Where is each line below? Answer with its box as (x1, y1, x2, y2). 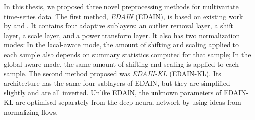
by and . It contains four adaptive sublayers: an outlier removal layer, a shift (4, 20, 233, 31)
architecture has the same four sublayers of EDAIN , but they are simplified (4, 78, 230, 88)
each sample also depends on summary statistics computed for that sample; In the (4, 49, 251, 59)
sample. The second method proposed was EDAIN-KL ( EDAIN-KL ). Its (4, 68, 221, 79)
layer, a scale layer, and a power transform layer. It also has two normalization (4, 30, 240, 40)
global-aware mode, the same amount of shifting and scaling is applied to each (4, 59, 239, 69)
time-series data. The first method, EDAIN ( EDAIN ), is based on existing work (4, 11, 243, 21)
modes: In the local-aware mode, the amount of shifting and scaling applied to (4, 40, 239, 50)
